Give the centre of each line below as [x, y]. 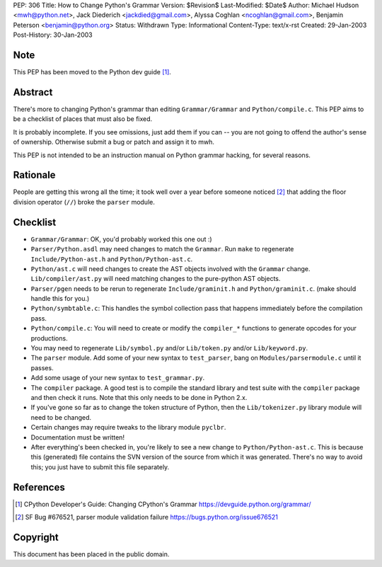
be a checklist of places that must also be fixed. [83, 119]
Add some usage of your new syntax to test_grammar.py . [118, 378]
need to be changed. [61, 417]
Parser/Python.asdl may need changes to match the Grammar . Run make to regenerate [162, 249]
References [39, 487]
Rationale [34, 175]
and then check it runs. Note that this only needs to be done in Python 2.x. [139, 397]
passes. [42, 367]
